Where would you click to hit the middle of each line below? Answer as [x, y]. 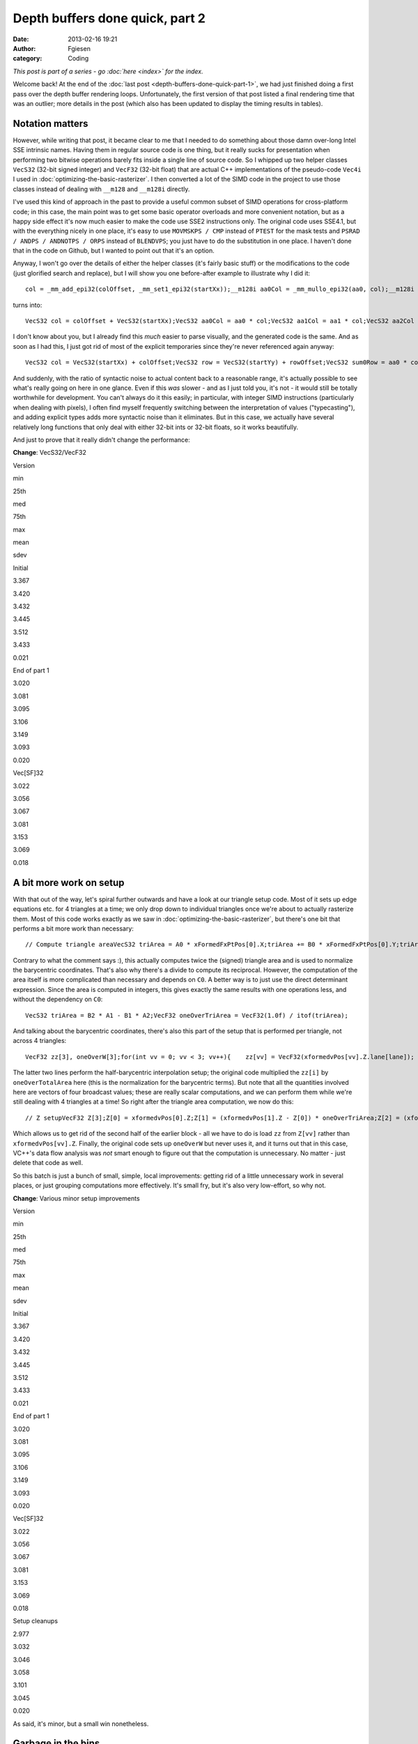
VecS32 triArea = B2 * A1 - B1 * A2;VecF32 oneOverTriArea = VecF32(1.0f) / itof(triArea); [187, 1015]
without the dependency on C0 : [58, 999]
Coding [78, 59]
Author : [24, 48]
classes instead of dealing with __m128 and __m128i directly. [101, 189]
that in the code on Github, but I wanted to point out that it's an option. [114, 250]
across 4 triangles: [40, 1041]
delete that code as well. [48, 1163]
